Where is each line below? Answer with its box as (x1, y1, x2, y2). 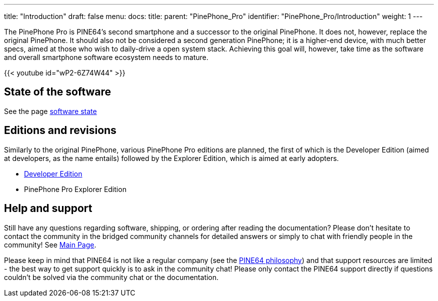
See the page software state (4, 106, 97, 115)
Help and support (4, 202, 92, 215)
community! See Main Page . (4, 240, 96, 249)
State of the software (4, 85, 111, 98)
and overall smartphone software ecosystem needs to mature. (4, 53, 208, 61)
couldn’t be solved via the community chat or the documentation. (4, 272, 219, 281)
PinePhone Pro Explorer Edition (24, 184, 126, 193)
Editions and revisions (4, 124, 116, 137)
